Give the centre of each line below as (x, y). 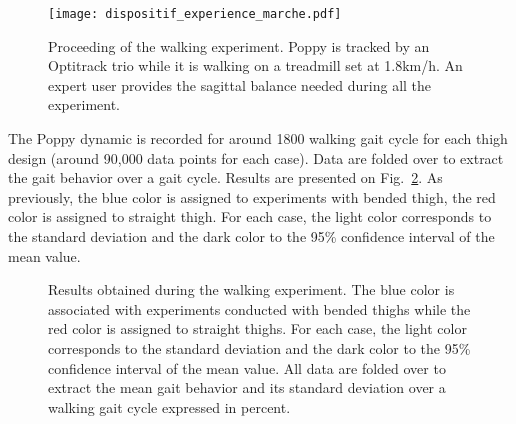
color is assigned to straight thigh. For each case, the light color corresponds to (250, 216)
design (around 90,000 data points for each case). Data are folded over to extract (256, 157)
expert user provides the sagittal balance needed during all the (240, 84)
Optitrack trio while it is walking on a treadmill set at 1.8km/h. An (255, 65)
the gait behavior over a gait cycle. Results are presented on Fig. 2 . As (225, 177)
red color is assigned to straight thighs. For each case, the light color (257, 328)
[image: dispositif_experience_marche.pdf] (195, 14)
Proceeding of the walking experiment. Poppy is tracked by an (239, 45)
